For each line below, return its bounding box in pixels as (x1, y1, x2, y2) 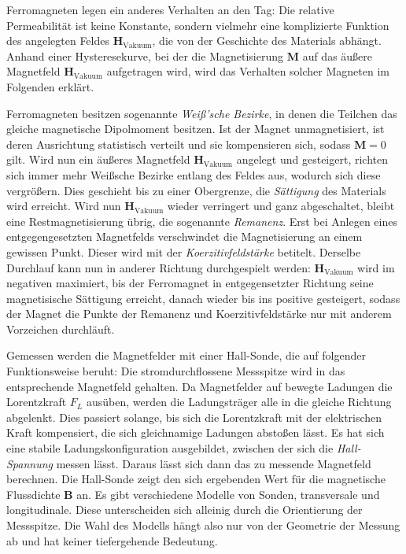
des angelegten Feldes (6, 32, 109, 49)
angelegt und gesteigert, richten (236, 151, 388, 168)
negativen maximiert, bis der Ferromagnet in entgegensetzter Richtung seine (6, 275, 374, 291)
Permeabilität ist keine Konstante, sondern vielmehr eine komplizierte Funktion (6, 17, 389, 33)
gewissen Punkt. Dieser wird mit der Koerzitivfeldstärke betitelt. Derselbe (6, 243, 361, 260)
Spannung (6, 455, 54, 471)
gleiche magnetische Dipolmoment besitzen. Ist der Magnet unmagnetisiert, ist (6, 120, 385, 137)
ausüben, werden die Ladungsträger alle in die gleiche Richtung (86, 393, 392, 410)
